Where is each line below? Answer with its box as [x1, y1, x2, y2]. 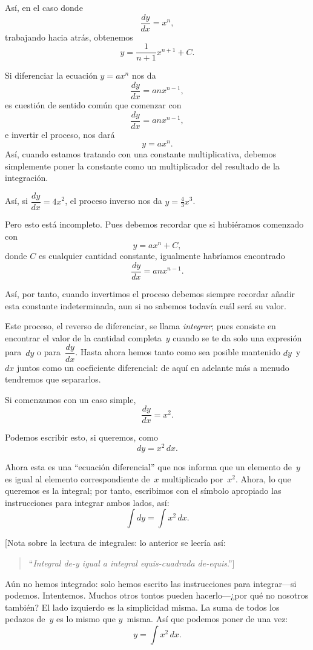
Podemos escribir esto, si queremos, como [5, 431, 159, 444]
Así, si [5, 194, 28, 207]
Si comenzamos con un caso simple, [5, 393, 136, 405]
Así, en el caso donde [5, 1, 83, 13]
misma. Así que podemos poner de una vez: [127, 612, 288, 625]
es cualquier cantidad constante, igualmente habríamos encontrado [38, 249, 285, 262]
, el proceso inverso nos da [65, 194, 162, 207]
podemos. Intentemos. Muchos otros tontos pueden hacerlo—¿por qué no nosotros [5, 589, 309, 602]
